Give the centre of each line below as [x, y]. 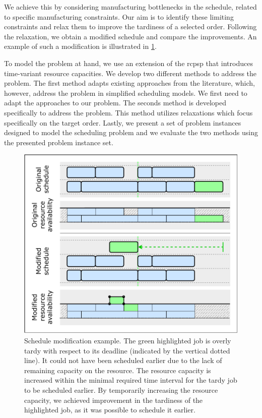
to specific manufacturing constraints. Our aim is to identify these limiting [119, 16]
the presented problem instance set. [59, 142]
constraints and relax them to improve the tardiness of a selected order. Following [130, 26]
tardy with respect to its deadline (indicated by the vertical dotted [127, 350]
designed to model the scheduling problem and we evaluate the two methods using [131, 132]
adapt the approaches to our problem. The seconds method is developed [115, 103]
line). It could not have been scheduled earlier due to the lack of [123, 360]
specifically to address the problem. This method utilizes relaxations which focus [128, 112]
